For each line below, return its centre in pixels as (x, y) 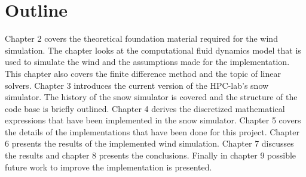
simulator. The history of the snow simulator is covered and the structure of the (151, 97)
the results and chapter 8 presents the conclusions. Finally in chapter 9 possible (151, 155)
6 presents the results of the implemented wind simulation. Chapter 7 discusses (149, 143)
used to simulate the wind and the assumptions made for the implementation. (147, 62)
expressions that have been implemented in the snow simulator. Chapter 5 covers (153, 120)
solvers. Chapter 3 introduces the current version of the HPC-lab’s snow (137, 85)
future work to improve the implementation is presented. (108, 167)
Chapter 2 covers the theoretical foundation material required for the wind (141, 38)
